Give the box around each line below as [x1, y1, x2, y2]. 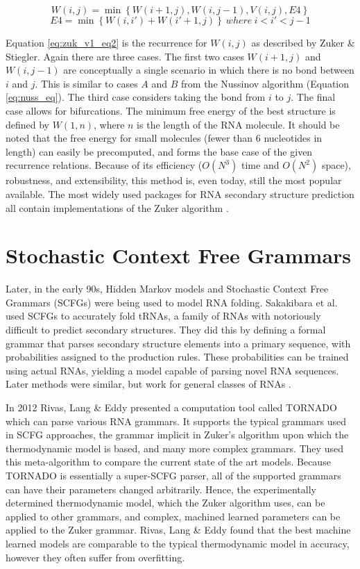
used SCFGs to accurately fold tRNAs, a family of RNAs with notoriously [6, 308, 321, 323]
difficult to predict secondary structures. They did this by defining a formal [6, 322, 326, 337]
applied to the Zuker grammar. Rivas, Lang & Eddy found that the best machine [6, 522, 351, 537]
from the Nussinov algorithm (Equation [181, 76, 350, 90]
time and [241, 158, 280, 172]
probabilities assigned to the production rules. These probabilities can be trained [6, 349, 349, 364]
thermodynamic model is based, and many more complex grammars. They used [6, 440, 343, 455]
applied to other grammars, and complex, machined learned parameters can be [6, 509, 341, 523]
